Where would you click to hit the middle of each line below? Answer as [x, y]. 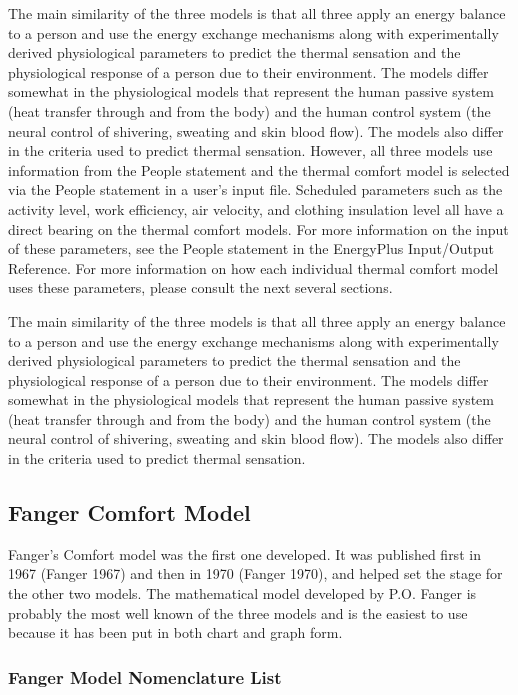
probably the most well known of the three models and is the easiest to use [238, 612]
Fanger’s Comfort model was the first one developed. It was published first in [244, 553]
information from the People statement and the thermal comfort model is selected [259, 169]
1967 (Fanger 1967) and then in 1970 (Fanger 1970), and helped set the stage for [255, 573]
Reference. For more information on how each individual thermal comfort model [253, 267]
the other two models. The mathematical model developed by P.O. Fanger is [242, 593]
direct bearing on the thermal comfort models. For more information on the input [258, 228]
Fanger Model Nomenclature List [145, 676]
